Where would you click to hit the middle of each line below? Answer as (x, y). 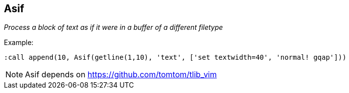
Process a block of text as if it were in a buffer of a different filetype (114, 27)
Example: (19, 43)
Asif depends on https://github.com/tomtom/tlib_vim (121, 75)
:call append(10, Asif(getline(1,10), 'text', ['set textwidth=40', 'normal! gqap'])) (175, 58)
